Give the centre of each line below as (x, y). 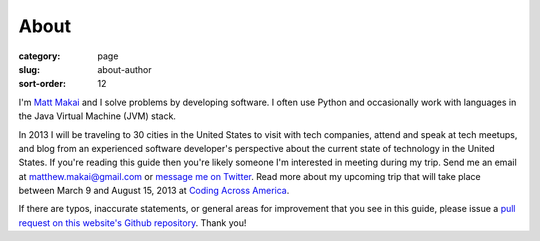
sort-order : (42, 84)
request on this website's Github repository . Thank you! (132, 222)
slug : (29, 69)
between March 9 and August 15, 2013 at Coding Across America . (154, 191)
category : (39, 56)
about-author (124, 69)
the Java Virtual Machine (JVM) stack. (97, 116)
